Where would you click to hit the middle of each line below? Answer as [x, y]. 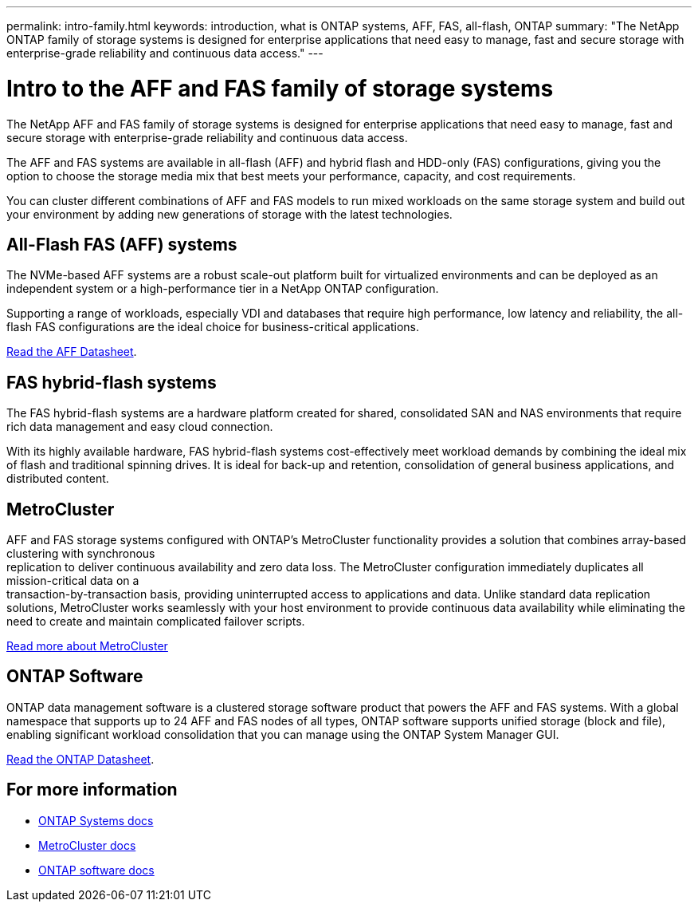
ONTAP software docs [96, 870]
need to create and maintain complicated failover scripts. [156, 622]
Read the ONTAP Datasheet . [80, 759]
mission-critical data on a [73, 581]
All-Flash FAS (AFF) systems [122, 244]
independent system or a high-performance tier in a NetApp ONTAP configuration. [223, 289]
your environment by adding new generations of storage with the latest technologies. [229, 214]
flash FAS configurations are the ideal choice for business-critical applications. [213, 327]
